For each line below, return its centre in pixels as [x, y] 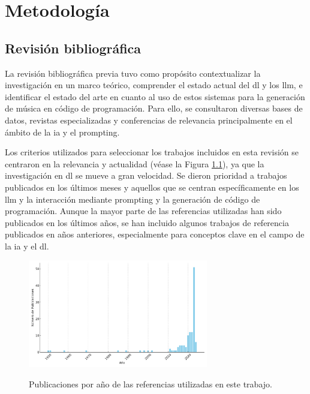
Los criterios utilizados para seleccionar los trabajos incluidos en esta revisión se [152, 152]
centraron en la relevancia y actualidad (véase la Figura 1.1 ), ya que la [135, 163]
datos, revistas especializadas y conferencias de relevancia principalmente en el [149, 120]
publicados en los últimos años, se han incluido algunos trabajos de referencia [147, 222]
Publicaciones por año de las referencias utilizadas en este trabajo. [151, 384]
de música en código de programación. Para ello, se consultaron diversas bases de [154, 108]
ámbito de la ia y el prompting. [62, 132]
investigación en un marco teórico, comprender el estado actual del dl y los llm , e [154, 85]
